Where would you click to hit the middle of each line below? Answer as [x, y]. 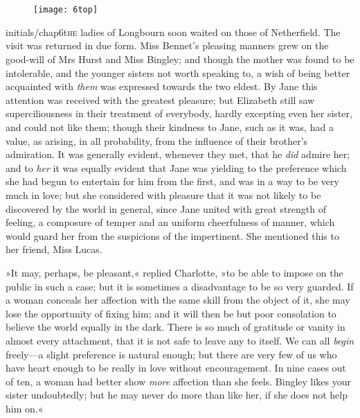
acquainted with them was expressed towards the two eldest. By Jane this [162, 86]
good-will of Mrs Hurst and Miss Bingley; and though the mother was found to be [180, 59]
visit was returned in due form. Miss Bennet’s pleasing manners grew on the [167, 45]
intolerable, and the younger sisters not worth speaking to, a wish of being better [178, 72]
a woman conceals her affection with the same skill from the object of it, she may [178, 300]
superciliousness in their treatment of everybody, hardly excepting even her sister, [179, 113]
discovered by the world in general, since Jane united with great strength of [166, 208]
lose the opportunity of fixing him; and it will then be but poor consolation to [171, 313]
